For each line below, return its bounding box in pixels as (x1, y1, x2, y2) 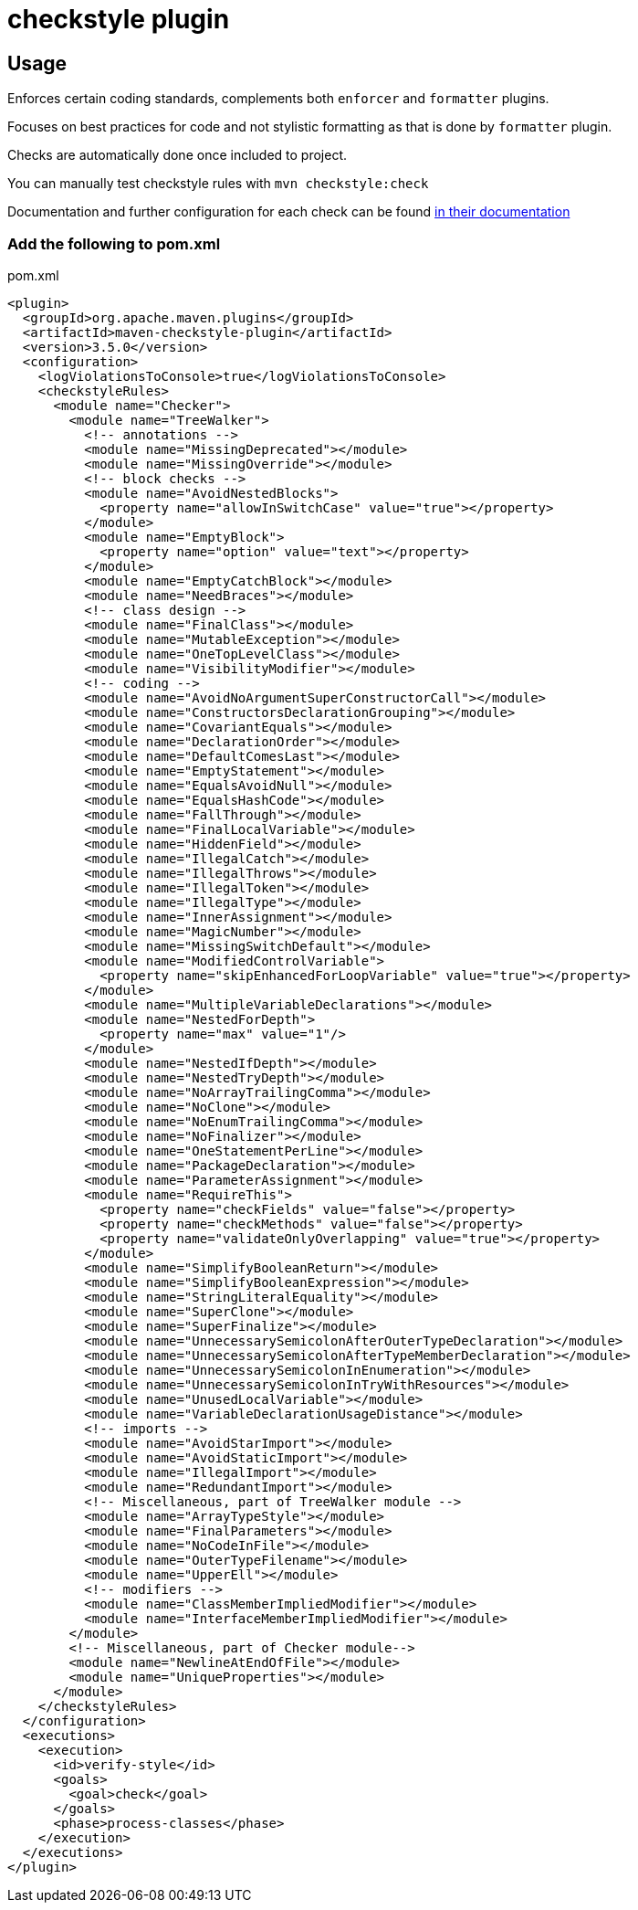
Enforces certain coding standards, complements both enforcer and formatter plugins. (7, 90, 549, 107)
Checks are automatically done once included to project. (7, 147, 348, 164)
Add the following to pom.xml (7, 234, 221, 253)
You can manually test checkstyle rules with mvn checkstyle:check (7, 175, 429, 192)
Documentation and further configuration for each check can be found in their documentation (7, 204, 570, 220)
